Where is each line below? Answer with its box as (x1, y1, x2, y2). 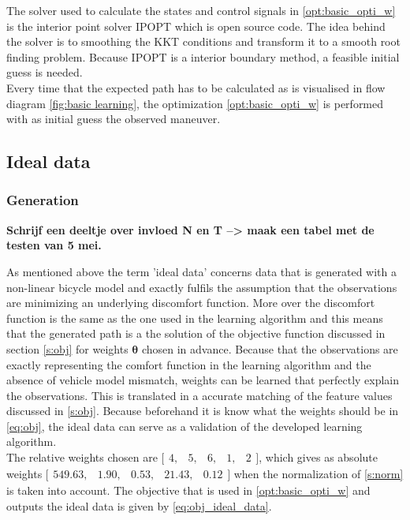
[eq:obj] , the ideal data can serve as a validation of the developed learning (6, 417, 363, 434)
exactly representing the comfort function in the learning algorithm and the (6, 356, 371, 372)
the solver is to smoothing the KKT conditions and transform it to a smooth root (6, 33, 401, 50)
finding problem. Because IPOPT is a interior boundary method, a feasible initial (6, 48, 400, 65)
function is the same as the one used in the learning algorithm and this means (6, 309, 383, 326)
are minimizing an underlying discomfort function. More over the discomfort (6, 294, 375, 311)
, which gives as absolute (259, 449, 378, 466)
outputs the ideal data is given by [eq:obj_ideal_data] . (6, 497, 272, 514)
